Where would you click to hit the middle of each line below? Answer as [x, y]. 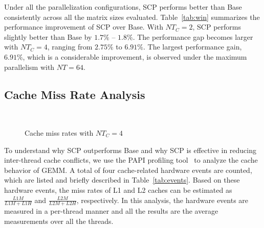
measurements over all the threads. [59, 221]
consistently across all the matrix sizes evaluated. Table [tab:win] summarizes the [132, 17]
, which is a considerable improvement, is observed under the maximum [135, 56]
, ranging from [70, 47]
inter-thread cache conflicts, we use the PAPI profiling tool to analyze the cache [131, 160]
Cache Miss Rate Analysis [75, 94]
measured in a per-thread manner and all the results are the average [111, 211]
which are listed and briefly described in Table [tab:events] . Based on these [122, 180]
